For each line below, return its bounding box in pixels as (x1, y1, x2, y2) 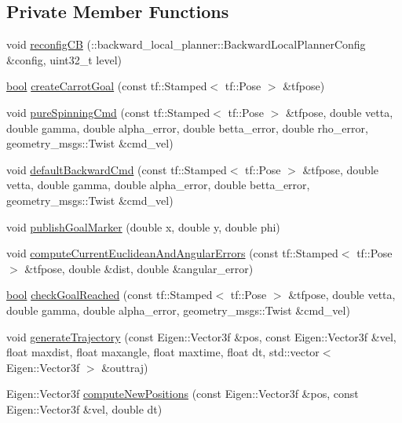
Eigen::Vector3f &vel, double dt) (6, 400, 163, 417)
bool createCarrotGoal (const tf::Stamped (6, 78, 207, 94)
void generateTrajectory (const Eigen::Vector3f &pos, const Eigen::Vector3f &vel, (6, 328, 397, 345)
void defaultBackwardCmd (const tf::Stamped (6, 161, 227, 177)
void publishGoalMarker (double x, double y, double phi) (6, 218, 280, 235)
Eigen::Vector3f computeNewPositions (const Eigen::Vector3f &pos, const (6, 385, 359, 402)
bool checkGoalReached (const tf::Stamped (6, 286, 213, 303)
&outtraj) (101, 359, 148, 375)
